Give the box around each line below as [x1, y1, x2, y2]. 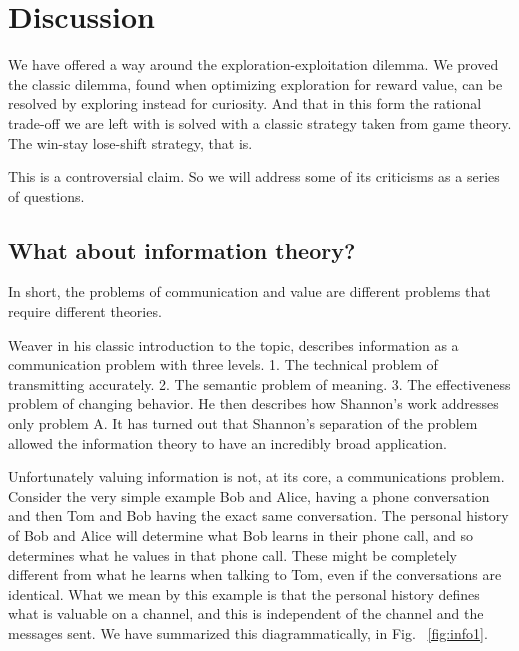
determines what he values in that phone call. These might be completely [8, 544, 458, 565]
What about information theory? [8, 234, 356, 265]
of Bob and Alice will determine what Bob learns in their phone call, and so [8, 525, 473, 546]
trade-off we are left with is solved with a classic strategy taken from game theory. [8, 112, 512, 133]
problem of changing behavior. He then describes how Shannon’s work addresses [8, 393, 499, 414]
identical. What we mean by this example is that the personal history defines [8, 583, 480, 604]
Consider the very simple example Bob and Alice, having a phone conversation [8, 485, 490, 506]
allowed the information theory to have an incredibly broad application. [8, 432, 447, 453]
